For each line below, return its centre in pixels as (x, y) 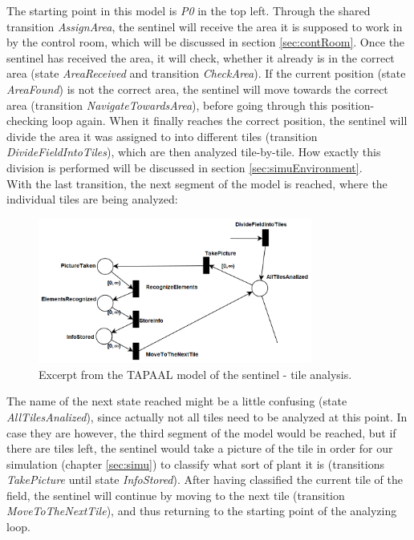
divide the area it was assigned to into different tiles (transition (162, 136)
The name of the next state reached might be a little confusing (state (177, 401)
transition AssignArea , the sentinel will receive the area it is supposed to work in (205, 26)
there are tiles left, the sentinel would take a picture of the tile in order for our (200, 448)
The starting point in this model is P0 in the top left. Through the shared (189, 10)
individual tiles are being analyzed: (92, 199)
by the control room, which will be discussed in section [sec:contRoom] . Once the (206, 42)
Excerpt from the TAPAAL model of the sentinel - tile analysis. (195, 374)
